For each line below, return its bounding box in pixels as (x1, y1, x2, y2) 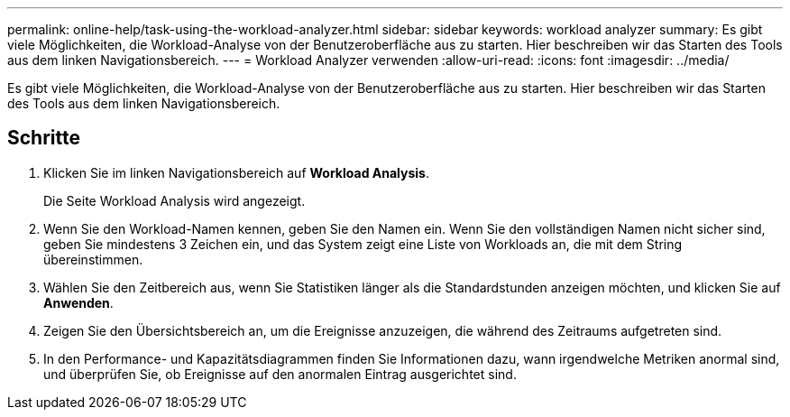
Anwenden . (43, 294, 114, 310)
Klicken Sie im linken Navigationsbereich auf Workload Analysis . (43, 164, 429, 181)
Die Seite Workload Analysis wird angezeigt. (43, 192, 306, 208)
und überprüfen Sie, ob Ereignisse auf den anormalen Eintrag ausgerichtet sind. (43, 366, 517, 382)
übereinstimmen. (43, 251, 143, 267)
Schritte (7, 126, 80, 150)
